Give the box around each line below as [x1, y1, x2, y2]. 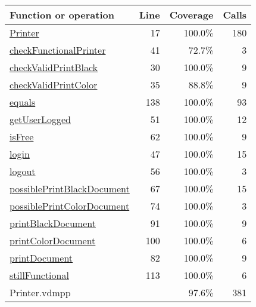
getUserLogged [10, 112, 71, 126]
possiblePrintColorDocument [10, 199, 130, 213]
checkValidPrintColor [10, 78, 98, 91]
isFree [10, 130, 34, 143]
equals [10, 95, 36, 109]
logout [10, 164, 36, 178]
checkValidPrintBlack [10, 60, 98, 74]
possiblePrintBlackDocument [10, 182, 130, 195]
